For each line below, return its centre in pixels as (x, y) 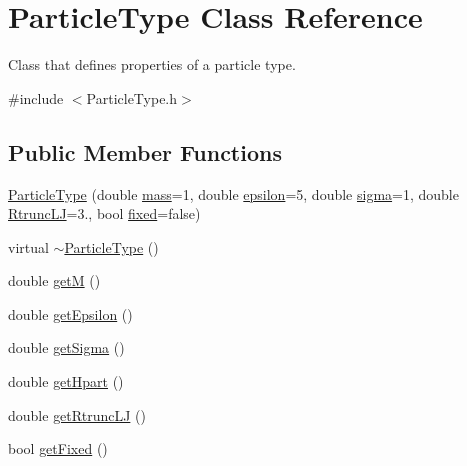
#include (36, 97)
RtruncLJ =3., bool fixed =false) (104, 213)
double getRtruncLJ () (77, 414)
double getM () (54, 280)
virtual (28, 246)
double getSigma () (66, 347)
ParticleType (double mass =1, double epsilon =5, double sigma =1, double (233, 193)
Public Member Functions (145, 151)
